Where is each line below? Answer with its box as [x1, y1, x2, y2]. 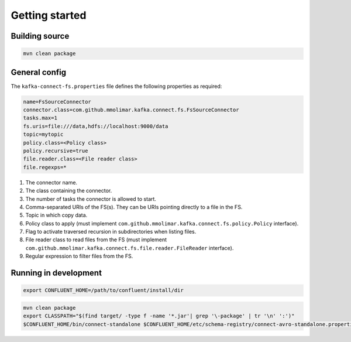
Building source [11, 31, 70, 41]
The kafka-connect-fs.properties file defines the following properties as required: [11, 83, 222, 90]
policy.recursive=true [23, 147, 88, 154]
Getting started [11, 9, 87, 22]
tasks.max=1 [23, 115, 58, 121]
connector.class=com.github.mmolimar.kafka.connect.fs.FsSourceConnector [23, 107, 239, 114]
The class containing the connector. [25, 187, 112, 194]
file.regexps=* [23, 164, 67, 170]
